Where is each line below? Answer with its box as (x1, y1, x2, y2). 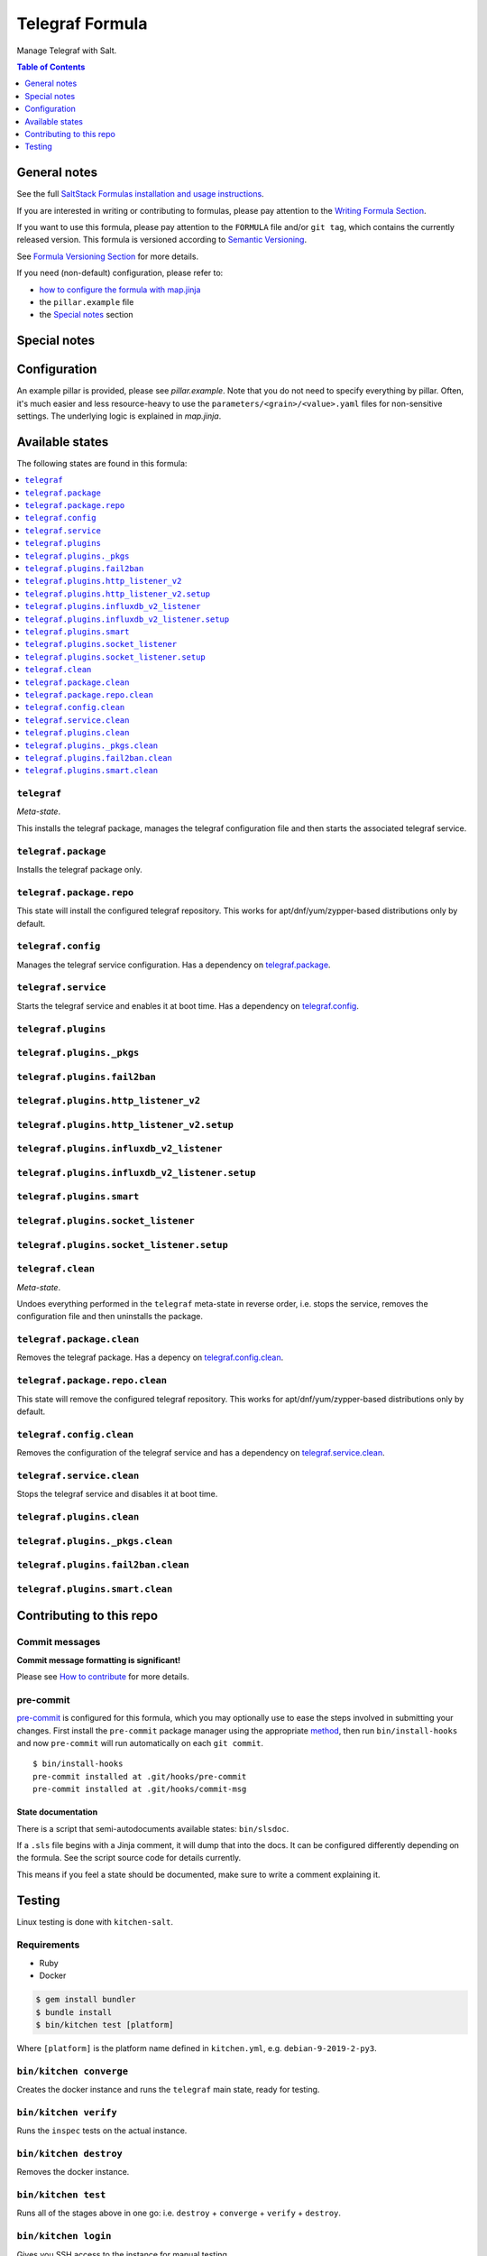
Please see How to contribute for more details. (16, 1671, 189, 1682)
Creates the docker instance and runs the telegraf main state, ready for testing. (16, 2085, 320, 2095)
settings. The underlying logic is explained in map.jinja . (16, 411, 222, 421)
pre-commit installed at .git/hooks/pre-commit (32, 1771, 247, 1781)
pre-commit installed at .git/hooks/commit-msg (32, 1784, 247, 1795)
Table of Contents (16, 61, 86, 72)
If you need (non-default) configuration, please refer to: (16, 267, 224, 279)
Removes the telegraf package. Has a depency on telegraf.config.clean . (16, 1352, 284, 1363)
